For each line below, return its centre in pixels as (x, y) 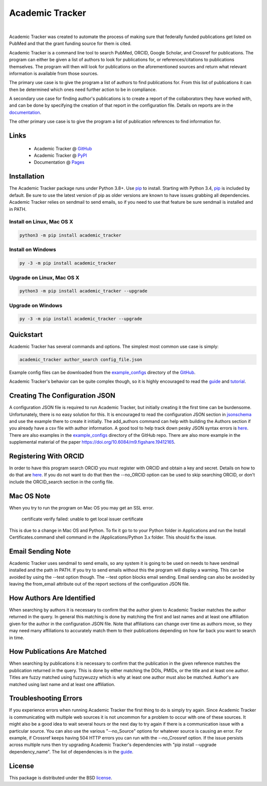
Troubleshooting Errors (46, 698)
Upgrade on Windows (36, 305)
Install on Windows (33, 250)
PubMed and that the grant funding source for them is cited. (70, 44)
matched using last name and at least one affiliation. (62, 684)
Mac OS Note (30, 496)
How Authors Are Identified (52, 598)
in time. (17, 638)
